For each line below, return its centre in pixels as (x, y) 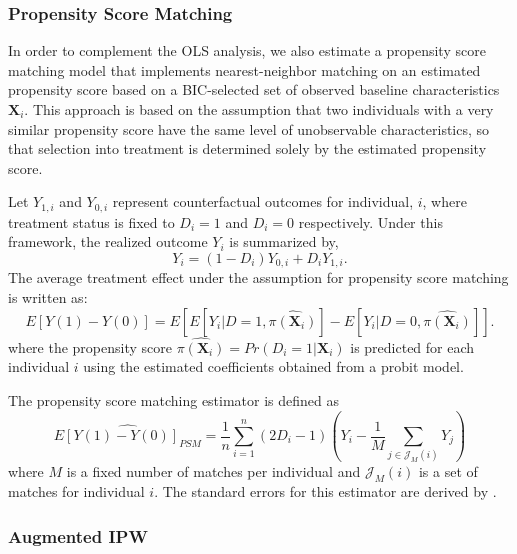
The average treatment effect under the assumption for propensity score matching (258, 277)
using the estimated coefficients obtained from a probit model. (273, 366)
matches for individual (76, 491)
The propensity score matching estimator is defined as (174, 400)
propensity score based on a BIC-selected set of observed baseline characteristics (254, 89)
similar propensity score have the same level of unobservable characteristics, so (249, 128)
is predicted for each (412, 346)
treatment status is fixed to (91, 221)
